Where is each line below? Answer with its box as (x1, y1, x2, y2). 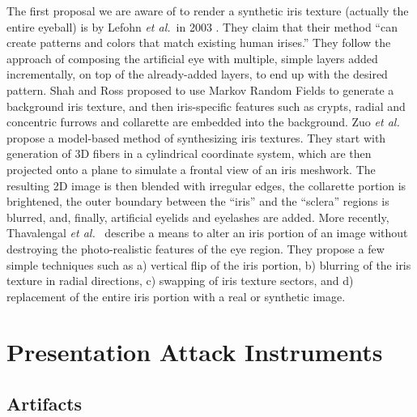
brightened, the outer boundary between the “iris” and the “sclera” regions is (6, 193, 389, 210)
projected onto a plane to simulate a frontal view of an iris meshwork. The (6, 160, 376, 177)
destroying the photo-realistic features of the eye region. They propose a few (6, 240, 385, 257)
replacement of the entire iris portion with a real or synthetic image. (6, 287, 346, 304)
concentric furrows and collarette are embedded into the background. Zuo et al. (6, 113, 400, 130)
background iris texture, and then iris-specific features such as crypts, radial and (6, 97, 406, 114)
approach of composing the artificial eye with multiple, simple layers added (6, 49, 378, 66)
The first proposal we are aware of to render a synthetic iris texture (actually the (6, 2, 409, 19)
